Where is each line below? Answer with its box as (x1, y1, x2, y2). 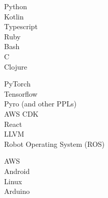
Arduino (4, 186, 30, 196)
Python (4, 1, 27, 11)
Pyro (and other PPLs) (4, 98, 77, 109)
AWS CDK (4, 108, 39, 119)
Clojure (4, 61, 28, 72)
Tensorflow (4, 88, 38, 99)
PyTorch (4, 78, 31, 89)
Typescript (4, 21, 38, 32)
